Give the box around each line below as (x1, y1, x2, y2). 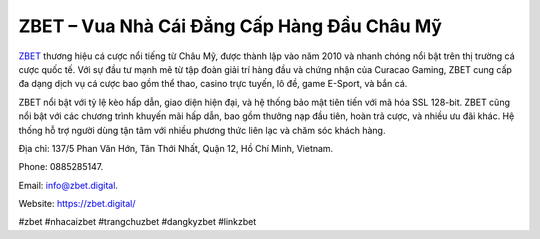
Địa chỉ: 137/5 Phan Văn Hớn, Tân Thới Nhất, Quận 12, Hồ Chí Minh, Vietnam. (18, 142, 334, 154)
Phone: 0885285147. (18, 161, 104, 173)
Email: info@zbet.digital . (18, 179, 119, 191)
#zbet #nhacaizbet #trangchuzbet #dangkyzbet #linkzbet (18, 216, 257, 228)
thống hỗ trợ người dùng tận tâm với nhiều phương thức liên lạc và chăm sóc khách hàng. (18, 124, 386, 136)
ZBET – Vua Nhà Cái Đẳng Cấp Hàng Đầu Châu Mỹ (18, 15, 442, 37)
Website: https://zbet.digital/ (18, 198, 136, 210)
